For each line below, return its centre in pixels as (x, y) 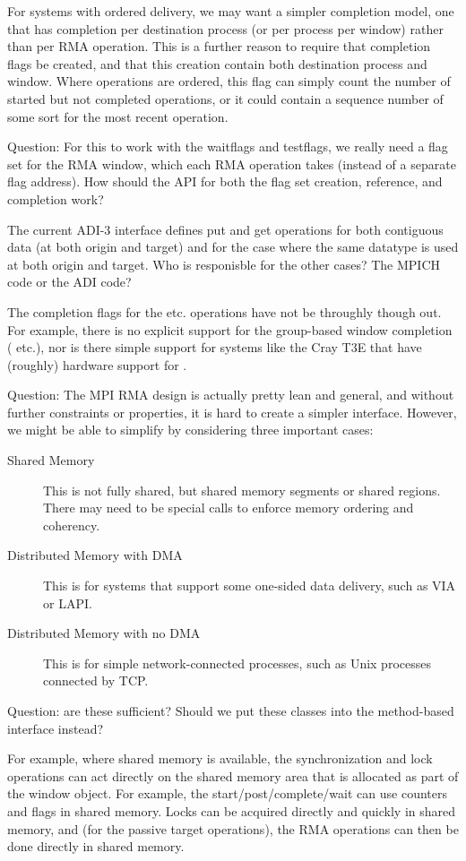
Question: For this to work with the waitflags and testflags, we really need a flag (228, 146)
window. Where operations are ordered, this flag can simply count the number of (229, 81)
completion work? (56, 198)
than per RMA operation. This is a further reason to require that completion (219, 46)
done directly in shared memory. (96, 846)
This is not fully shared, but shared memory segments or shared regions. (242, 490)
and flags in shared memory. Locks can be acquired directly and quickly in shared (232, 810)
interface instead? (56, 728)
